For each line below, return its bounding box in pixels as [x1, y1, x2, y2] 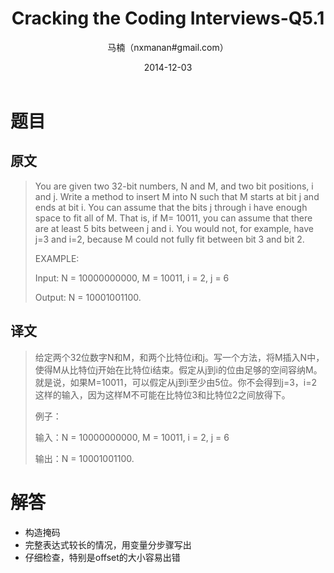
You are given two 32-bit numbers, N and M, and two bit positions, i [34, 180, 314, 192]
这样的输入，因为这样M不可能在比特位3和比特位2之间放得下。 [34, 388, 291, 401]
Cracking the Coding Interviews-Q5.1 [11, 7, 325, 30]
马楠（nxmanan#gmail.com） [107, 41, 229, 53]
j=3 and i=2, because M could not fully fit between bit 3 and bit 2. [34, 233, 305, 245]
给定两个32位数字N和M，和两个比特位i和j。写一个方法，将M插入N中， [34, 351, 325, 363]
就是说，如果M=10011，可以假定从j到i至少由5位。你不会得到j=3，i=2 [34, 376, 318, 388]
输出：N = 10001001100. [34, 452, 135, 464]
